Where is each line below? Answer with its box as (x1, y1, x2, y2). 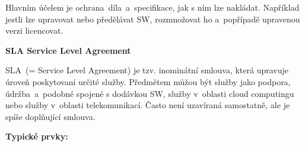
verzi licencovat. (5, 24, 63, 37)
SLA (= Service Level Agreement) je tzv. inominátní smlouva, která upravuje (5, 64, 289, 76)
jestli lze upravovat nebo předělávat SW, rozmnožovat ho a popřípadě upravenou (5, 12, 300, 25)
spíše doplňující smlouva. (5, 110, 96, 122)
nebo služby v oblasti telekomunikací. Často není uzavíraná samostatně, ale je (5, 99, 290, 111)
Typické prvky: (5, 130, 68, 142)
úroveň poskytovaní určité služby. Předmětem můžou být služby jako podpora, (5, 75, 291, 87)
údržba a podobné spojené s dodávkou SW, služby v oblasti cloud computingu (5, 87, 294, 99)
